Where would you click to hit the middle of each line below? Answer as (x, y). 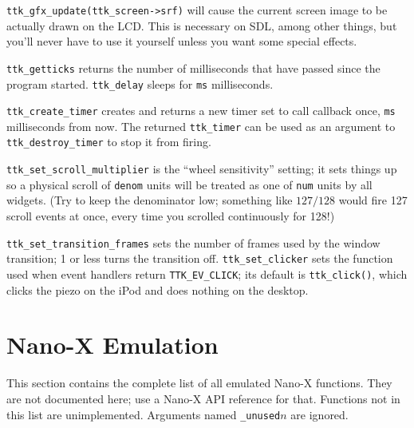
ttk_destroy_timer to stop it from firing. (109, 142)
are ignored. (319, 414)
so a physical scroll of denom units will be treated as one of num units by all (189, 184)
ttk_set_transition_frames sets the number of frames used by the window (193, 242)
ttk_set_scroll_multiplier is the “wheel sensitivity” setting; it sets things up (202, 169)
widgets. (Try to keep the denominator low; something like (150, 200)
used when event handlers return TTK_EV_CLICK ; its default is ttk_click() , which (207, 273)
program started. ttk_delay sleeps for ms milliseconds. (140, 83)
